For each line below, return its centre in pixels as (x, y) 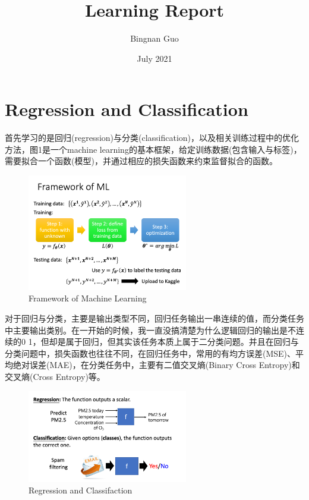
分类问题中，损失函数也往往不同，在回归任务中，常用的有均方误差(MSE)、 (150, 353)
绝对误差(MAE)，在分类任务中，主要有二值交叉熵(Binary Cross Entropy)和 (156, 365)
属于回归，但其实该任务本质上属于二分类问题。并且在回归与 (182, 342)
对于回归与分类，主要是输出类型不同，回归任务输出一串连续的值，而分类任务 (154, 318)
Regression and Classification (127, 109)
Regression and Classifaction (81, 490)
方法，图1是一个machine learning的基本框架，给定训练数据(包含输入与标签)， (153, 149)
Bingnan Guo (154, 38)
